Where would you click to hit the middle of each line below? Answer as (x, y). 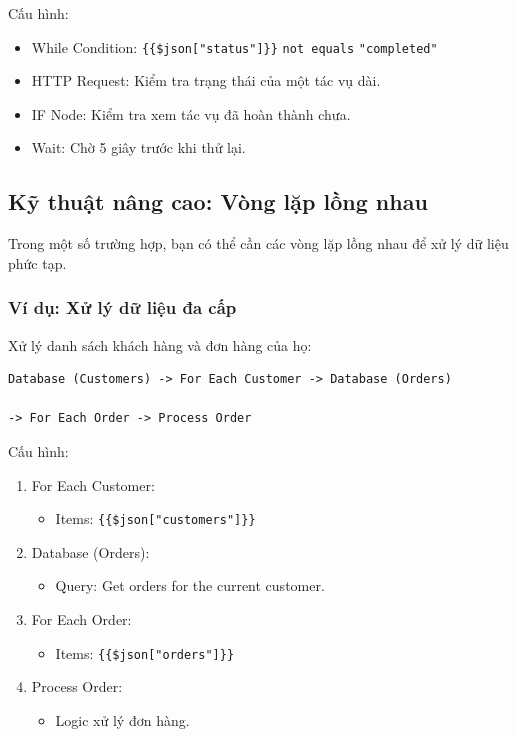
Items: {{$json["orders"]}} (145, 652)
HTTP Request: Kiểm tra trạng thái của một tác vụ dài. (206, 80)
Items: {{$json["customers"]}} (155, 518)
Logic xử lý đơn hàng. (122, 719)
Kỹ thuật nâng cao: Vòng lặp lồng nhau (218, 201)
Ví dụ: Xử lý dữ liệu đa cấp (122, 307)
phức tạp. (37, 262)
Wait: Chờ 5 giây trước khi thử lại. (138, 147)
